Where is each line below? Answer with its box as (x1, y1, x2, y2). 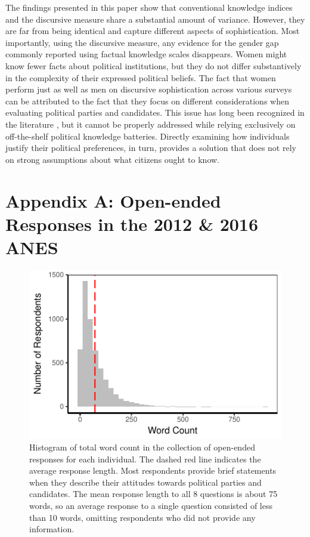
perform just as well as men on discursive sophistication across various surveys (5, 83, 292, 95)
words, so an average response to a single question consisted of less (29, 499, 272, 512)
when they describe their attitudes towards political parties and (29, 476, 262, 488)
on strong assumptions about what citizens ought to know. (5, 153, 219, 165)
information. (29, 523, 75, 535)
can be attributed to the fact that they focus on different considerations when (5, 94, 289, 107)
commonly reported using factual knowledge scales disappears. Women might (5, 48, 287, 60)
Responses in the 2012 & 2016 (5, 211, 259, 236)
